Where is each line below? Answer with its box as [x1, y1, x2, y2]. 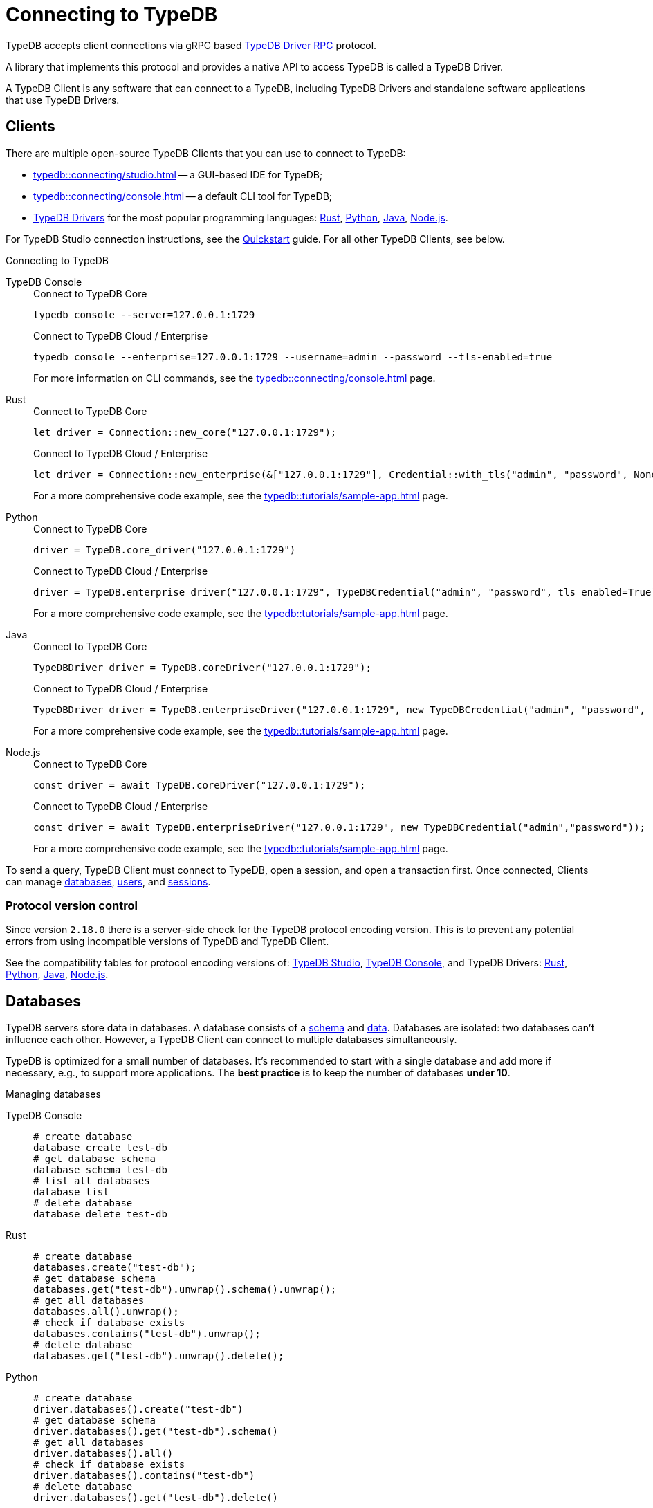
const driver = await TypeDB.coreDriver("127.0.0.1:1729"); [33, 779, 366, 791]
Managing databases [6, 1088, 101, 1101]
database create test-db [33, 1142, 167, 1154]
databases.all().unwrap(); [33, 1306, 179, 1318]
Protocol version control [6, 898, 138, 912]
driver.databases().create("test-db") [33, 1404, 243, 1415]
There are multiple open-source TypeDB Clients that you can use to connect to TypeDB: [6, 147, 406, 159]
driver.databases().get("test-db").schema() [33, 1426, 279, 1437]
